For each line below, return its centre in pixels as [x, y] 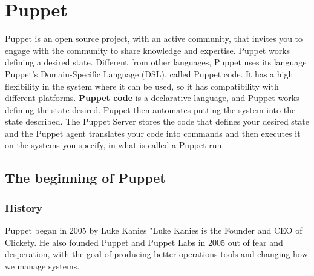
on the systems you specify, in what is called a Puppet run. [115, 145]
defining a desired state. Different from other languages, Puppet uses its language [156, 62]
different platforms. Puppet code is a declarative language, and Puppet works [152, 98]
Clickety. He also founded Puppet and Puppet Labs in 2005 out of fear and [144, 242]
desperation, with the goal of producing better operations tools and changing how [156, 254]
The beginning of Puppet [85, 178]
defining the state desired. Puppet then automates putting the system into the [150, 109]
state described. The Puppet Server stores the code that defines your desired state [157, 121]
